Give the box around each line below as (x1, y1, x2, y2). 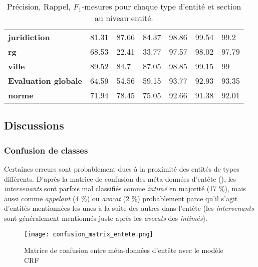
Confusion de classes (4, 144, 88, 156)
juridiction (8, 31, 50, 43)
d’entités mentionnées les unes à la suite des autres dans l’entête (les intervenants (4, 203, 254, 213)
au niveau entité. (94, 12, 153, 24)
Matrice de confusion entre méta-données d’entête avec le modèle (24, 245, 223, 255)
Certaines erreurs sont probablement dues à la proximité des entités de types (4, 164, 239, 174)
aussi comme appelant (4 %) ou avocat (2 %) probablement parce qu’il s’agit (4, 193, 238, 203)
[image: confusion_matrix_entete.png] (24, 230, 153, 238)
